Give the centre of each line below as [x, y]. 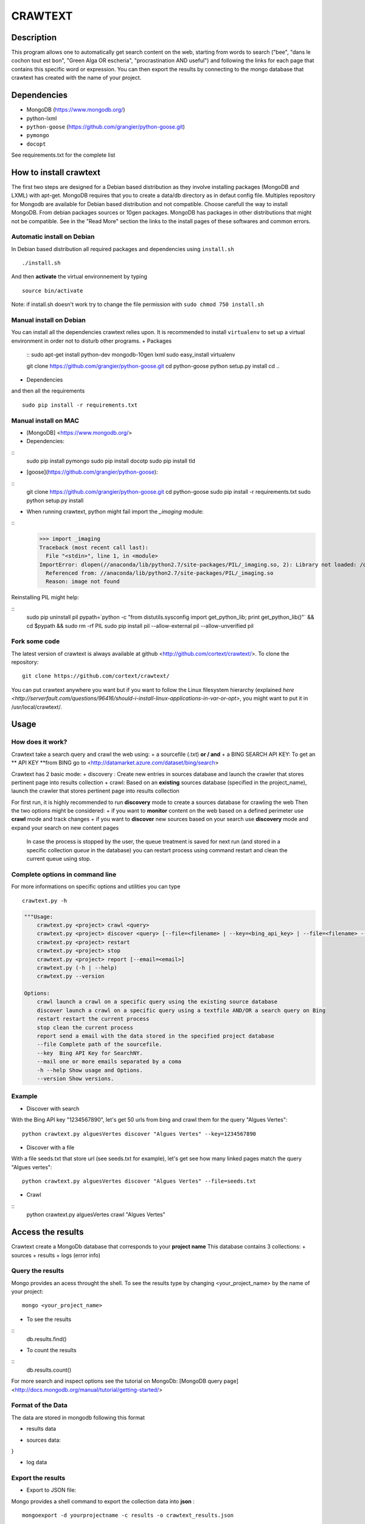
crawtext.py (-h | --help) [77, 967]
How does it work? [39, 742]
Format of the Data [40, 1405]
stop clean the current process [85, 1027]
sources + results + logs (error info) [56, 1255]
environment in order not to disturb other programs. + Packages [92, 341]
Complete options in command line [64, 874]
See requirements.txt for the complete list [63, 155]
